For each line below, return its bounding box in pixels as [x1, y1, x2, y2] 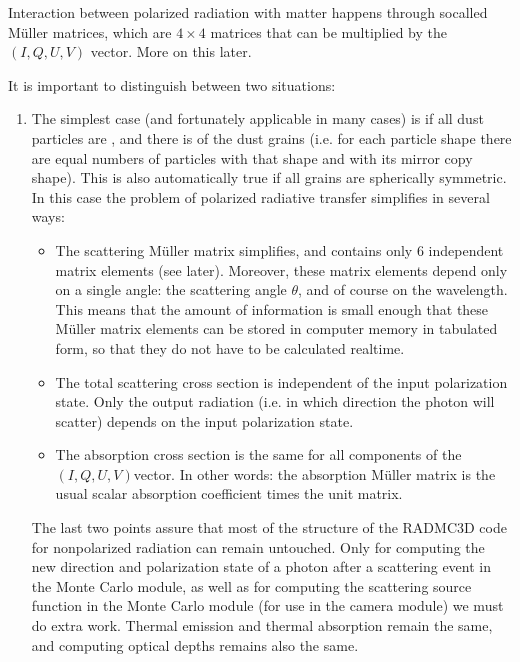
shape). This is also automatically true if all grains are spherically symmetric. [31, 167, 507, 188]
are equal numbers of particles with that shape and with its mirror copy [31, 147, 473, 168]
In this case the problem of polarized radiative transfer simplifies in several [31, 186, 490, 207]
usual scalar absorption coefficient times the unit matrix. [55, 483, 403, 504]
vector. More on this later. [90, 41, 252, 62]
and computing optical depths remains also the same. [31, 634, 359, 655]
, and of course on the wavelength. [298, 279, 508, 300]
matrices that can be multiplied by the [210, 21, 447, 42]
